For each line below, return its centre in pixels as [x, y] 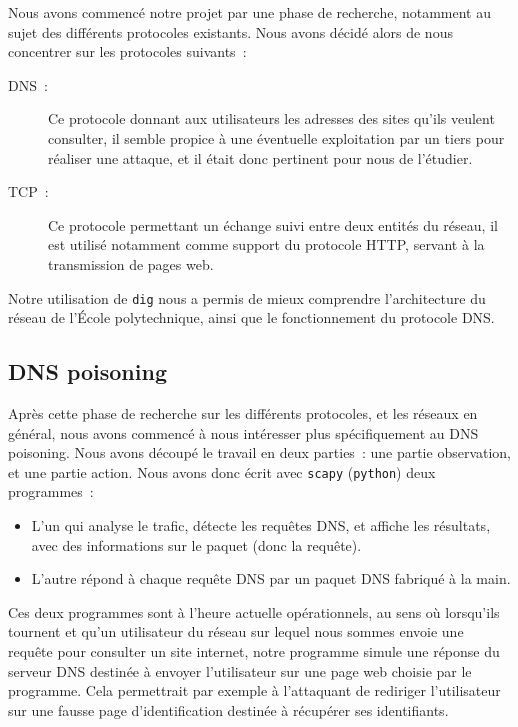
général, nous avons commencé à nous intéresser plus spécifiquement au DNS [243, 432]
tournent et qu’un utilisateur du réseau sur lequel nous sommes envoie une [236, 631]
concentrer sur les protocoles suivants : [127, 51]
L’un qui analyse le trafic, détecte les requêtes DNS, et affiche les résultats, [261, 525]
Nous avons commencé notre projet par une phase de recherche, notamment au [249, 12]
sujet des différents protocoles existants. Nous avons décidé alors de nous [230, 31]
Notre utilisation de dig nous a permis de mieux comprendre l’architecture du [247, 297]
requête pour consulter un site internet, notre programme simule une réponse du [254, 650]
